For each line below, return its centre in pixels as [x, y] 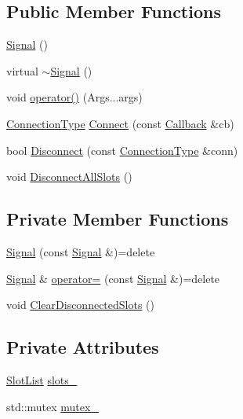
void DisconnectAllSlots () [69, 176]
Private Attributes [83, 347]
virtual [22, 70]
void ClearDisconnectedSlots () [81, 305]
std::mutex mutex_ [53, 406]
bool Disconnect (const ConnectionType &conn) [122, 150]
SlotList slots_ [42, 379]
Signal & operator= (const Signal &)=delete [113, 278]
